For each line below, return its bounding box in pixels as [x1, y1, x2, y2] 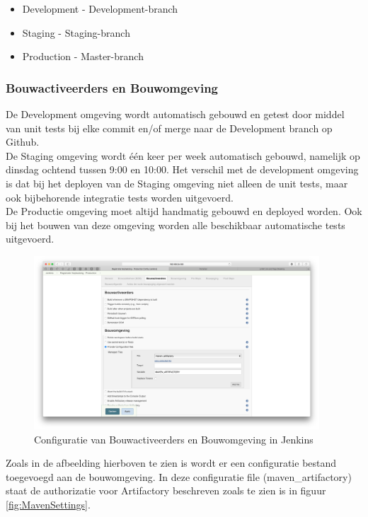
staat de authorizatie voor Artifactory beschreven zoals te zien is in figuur [6, 483, 326, 498]
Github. [6, 134, 40, 149]
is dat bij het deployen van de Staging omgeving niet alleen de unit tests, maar [6, 175, 348, 190]
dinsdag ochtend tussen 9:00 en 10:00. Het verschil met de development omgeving [6, 162, 359, 177]
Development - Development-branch [22, 1, 178, 16]
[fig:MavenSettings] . [6, 496, 91, 511]
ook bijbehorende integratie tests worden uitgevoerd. [6, 190, 234, 204]
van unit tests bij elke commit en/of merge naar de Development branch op [6, 120, 333, 135]
